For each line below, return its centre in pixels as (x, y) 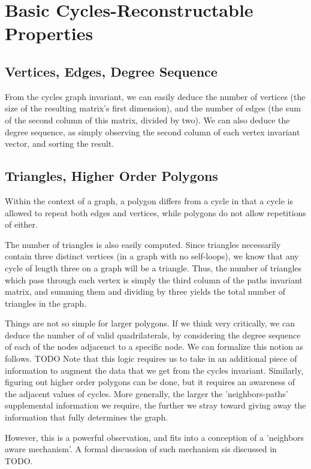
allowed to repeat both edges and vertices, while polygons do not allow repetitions (155, 212)
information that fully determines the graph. (87, 417)
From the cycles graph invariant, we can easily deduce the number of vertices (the (155, 96)
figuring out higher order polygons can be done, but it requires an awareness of (150, 382)
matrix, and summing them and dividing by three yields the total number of (145, 291)
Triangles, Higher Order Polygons (111, 176)
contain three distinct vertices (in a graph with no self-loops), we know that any (152, 256)
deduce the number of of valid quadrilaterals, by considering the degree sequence (153, 335)
